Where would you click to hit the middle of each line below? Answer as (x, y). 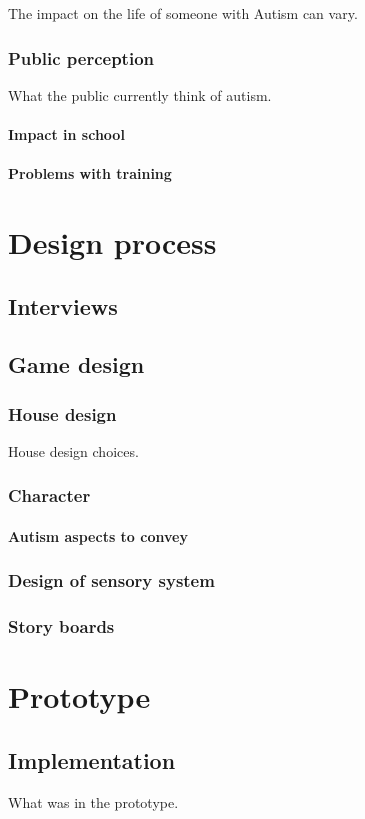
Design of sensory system (111, 580)
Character (49, 495)
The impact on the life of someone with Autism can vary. (183, 13)
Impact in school (66, 134)
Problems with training (90, 173)
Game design (76, 364)
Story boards (61, 626)
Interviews (63, 305)
